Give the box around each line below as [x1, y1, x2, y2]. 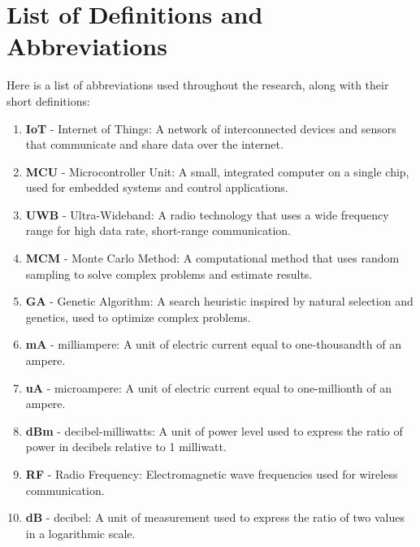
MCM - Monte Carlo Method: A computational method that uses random [25, 250, 400, 267]
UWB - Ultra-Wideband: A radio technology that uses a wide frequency [25, 206, 389, 223]
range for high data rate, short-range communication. [25, 222, 291, 239]
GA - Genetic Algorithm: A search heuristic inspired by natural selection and [25, 293, 414, 310]
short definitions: [6, 92, 90, 109]
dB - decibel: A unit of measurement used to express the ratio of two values [25, 509, 405, 526]
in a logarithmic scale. [25, 524, 136, 541]
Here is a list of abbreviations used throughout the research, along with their [6, 76, 389, 93]
